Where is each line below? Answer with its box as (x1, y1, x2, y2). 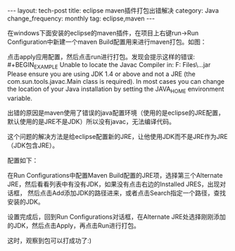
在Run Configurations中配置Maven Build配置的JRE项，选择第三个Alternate (7, 171, 223, 179)
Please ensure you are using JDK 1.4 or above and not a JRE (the (7, 69, 196, 78)
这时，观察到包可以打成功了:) (7, 236, 92, 245)
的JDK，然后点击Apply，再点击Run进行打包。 (7, 221, 141, 230)
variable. (7, 94, 33, 102)
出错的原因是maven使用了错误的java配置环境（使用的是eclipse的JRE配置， (7, 108, 225, 117)
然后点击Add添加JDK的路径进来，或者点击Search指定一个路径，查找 (27, 188, 227, 197)
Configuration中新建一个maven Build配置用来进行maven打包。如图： (7, 37, 207, 46)
